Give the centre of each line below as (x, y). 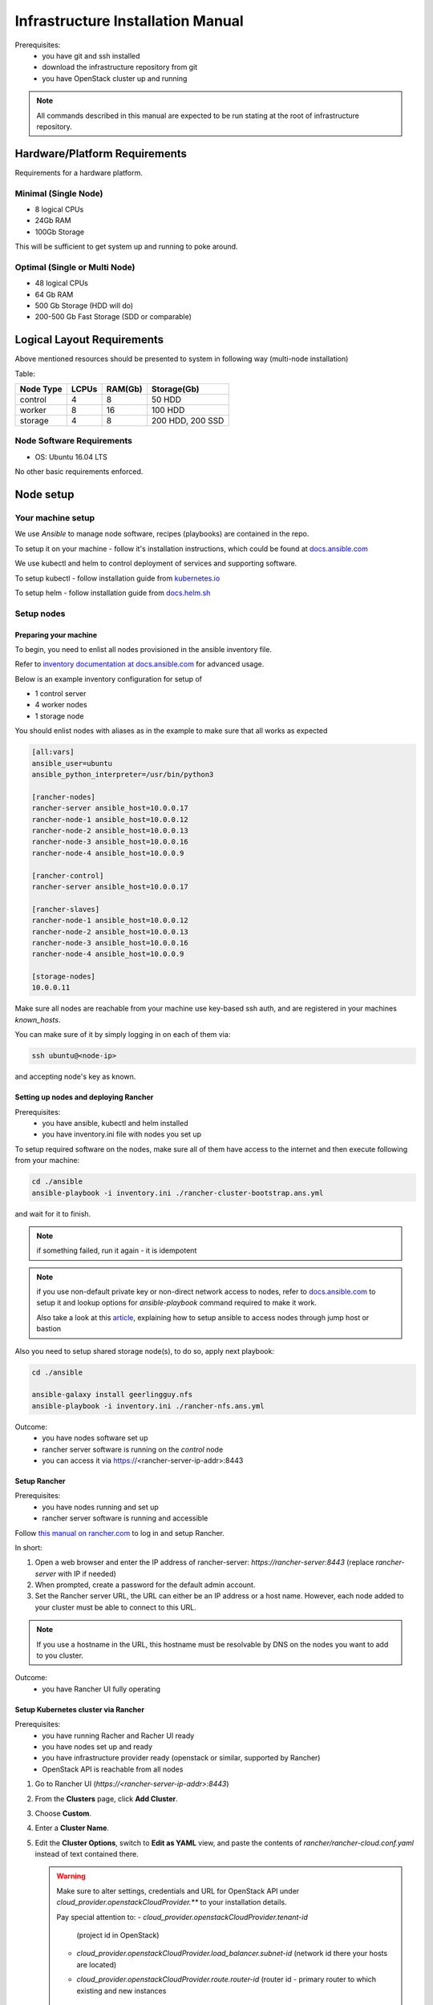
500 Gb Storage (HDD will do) (84, 306)
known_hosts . (38, 1019)
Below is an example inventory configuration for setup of (109, 678)
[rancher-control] (68, 875)
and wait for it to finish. (53, 1213)
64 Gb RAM (54, 294)
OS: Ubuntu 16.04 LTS (71, 456)
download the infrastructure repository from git (120, 67)
